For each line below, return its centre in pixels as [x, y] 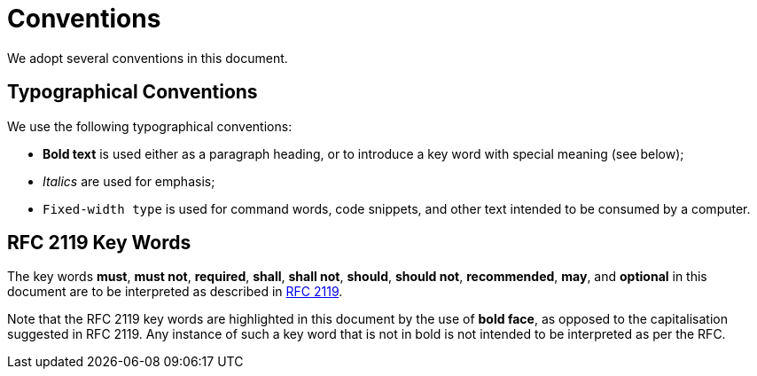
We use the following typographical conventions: [150, 126]
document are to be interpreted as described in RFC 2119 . [175, 292]
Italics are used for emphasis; [129, 181]
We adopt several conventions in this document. [148, 58]
